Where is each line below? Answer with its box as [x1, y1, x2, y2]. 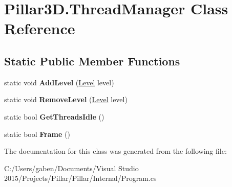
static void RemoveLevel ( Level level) [4, 94, 128, 105]
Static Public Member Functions [4, 53, 180, 68]
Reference [4, 18, 75, 39]
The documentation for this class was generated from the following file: [4, 146, 227, 156]
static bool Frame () [4, 128, 70, 139]
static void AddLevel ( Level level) [4, 77, 114, 87]
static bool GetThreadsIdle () [4, 111, 104, 122]
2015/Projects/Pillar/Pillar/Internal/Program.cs [4, 173, 157, 183]
